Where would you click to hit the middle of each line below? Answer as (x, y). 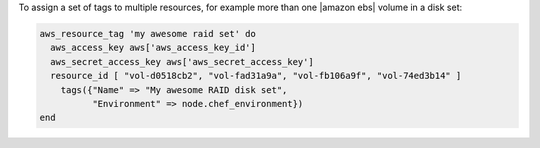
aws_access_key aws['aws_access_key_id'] (153, 48)
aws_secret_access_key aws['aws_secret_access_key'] (182, 61)
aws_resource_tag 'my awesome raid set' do (148, 33)
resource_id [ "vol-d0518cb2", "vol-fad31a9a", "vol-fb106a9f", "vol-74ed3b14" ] (256, 76)
